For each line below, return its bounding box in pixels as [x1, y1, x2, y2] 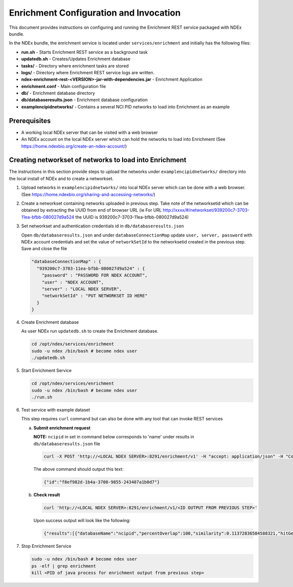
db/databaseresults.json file [33, 440, 100, 447]
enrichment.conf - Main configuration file [21, 83, 106, 89]
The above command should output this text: [33, 466, 124, 472]
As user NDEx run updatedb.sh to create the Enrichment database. [21, 328, 159, 334]
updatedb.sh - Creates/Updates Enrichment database [21, 56, 130, 62]
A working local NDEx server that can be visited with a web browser [21, 130, 158, 135]
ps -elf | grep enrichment [31, 563, 96, 569]
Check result [33, 492, 61, 498]
